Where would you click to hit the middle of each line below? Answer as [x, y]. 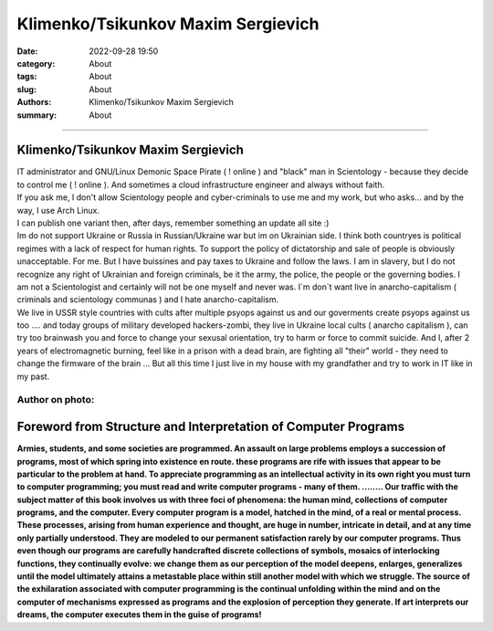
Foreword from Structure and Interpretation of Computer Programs [211, 427]
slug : [26, 89]
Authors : [34, 102]
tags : [27, 77]
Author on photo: [56, 400]
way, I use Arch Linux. [58, 210]
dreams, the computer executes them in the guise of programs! [139, 615]
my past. [33, 376]
